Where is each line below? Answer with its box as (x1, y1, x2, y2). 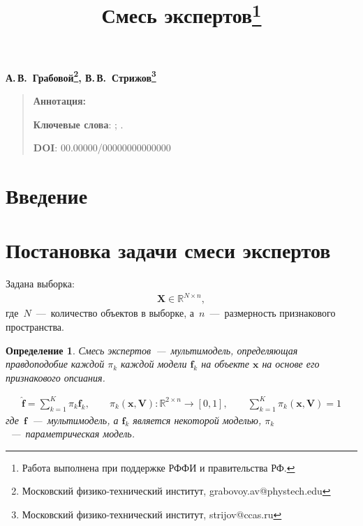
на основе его (262, 356, 320, 371)
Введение (6, 181, 88, 209)
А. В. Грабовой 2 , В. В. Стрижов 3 (6, 68, 156, 84)
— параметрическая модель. (10, 426, 135, 441)
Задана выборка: (6, 276, 75, 291)
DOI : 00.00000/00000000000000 (33, 140, 171, 155)
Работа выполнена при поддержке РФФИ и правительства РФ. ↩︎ (22, 460, 295, 474)
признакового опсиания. (6, 370, 105, 384)
